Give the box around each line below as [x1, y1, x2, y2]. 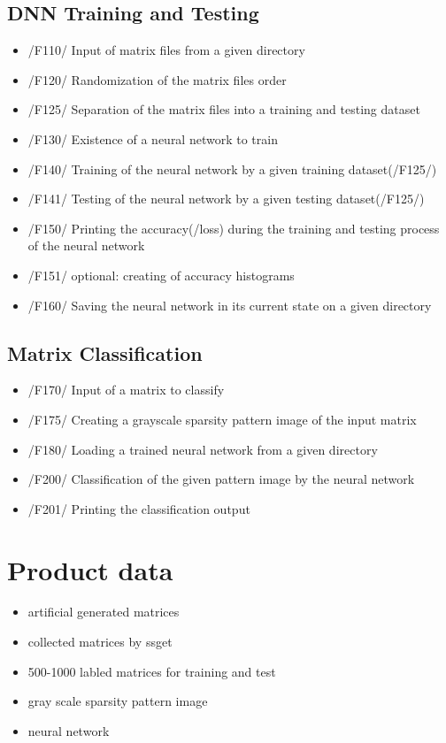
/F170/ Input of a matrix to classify [27, 380, 225, 399]
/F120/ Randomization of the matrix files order [27, 70, 287, 88]
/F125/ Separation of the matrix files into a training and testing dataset [27, 100, 420, 119]
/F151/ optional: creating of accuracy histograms [27, 265, 295, 284]
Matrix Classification [7, 339, 203, 366]
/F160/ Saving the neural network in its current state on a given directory [27, 295, 432, 314]
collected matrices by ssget [27, 632, 173, 651]
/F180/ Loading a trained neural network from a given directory [27, 440, 378, 458]
